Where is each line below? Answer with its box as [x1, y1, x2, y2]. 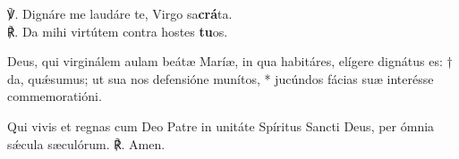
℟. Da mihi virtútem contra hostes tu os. [7, 21, 228, 40]
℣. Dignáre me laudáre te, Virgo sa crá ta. [7, 4, 233, 22]
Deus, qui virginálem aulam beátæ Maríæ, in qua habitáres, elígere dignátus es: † [7, 52, 453, 71]
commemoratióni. [7, 87, 102, 105]
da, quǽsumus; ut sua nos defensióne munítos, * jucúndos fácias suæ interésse [7, 69, 434, 88]
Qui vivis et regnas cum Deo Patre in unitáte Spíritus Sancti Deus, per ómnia [7, 116, 435, 135]
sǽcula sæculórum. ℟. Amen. [7, 134, 166, 153]
